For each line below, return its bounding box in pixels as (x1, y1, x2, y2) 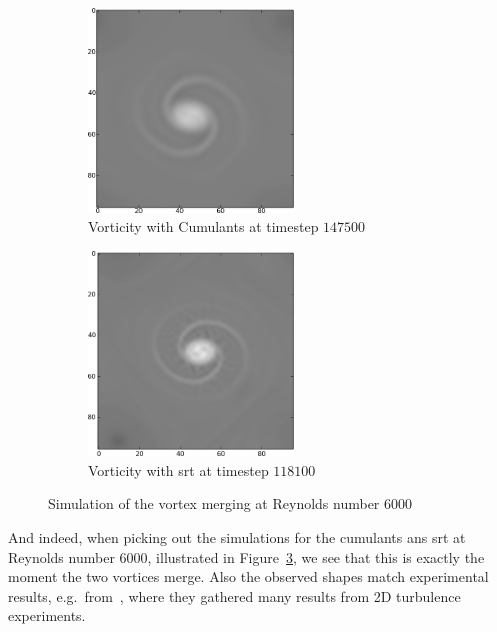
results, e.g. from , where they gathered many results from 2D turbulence (8, 585, 461, 606)
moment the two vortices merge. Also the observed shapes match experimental (8, 566, 489, 587)
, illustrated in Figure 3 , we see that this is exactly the (147, 546, 485, 567)
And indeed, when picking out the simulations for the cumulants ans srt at (8, 526, 466, 547)
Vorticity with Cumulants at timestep (88, 216, 319, 237)
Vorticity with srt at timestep (88, 459, 269, 480)
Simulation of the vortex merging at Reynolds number (48, 493, 380, 514)
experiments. (8, 605, 86, 626)
